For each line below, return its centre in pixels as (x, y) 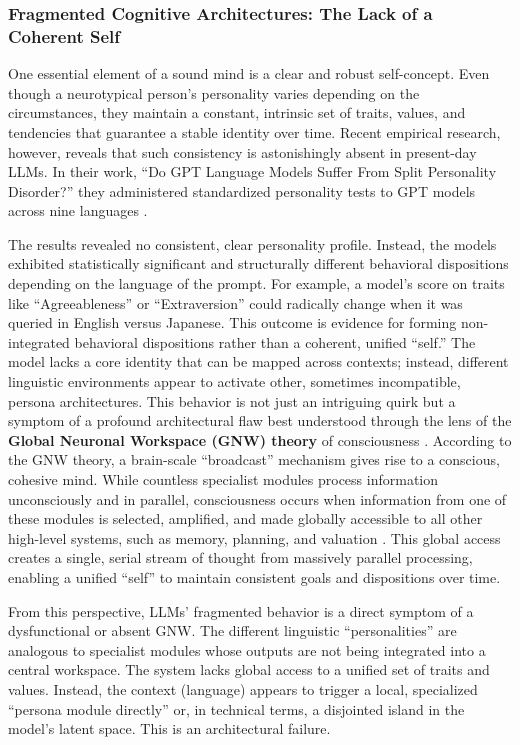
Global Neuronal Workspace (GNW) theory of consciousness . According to (260, 439)
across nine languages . (78, 210)
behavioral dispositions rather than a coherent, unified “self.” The (275, 341)
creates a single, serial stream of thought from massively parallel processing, (240, 557)
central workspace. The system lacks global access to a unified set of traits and (249, 669)
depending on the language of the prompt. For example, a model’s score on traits (256, 283)
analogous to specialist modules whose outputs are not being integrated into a (247, 649)
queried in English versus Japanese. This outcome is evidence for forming (232, 322)
